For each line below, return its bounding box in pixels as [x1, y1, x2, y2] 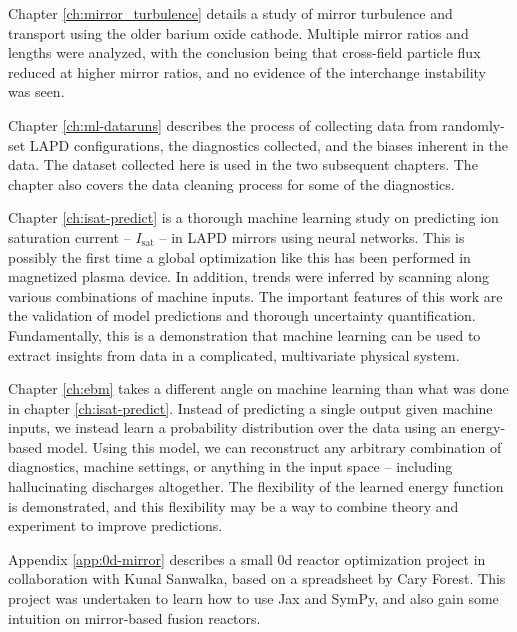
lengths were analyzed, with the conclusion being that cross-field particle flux [8, 42, 481, 63]
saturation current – [8, 226, 131, 247]
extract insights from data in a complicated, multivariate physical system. [8, 344, 460, 365]
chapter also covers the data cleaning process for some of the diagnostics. [8, 173, 455, 194]
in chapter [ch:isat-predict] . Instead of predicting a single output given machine [8, 397, 493, 418]
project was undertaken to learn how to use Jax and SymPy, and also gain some [8, 588, 499, 609]
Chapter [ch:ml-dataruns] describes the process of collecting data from [8, 114, 438, 135]
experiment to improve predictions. [8, 515, 223, 536]
